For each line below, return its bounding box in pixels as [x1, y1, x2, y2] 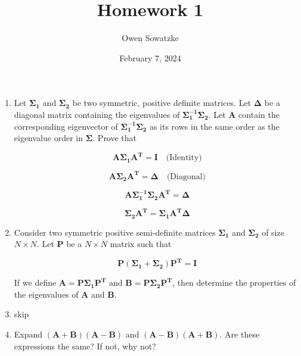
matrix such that [110, 238, 172, 250]
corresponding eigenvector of [14, 120, 118, 132]
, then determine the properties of [172, 276, 296, 289]
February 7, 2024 [119, 51, 181, 64]
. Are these [219, 328, 260, 341]
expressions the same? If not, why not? [14, 339, 156, 352]
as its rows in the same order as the [149, 120, 280, 132]
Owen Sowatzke [122, 32, 179, 44]
